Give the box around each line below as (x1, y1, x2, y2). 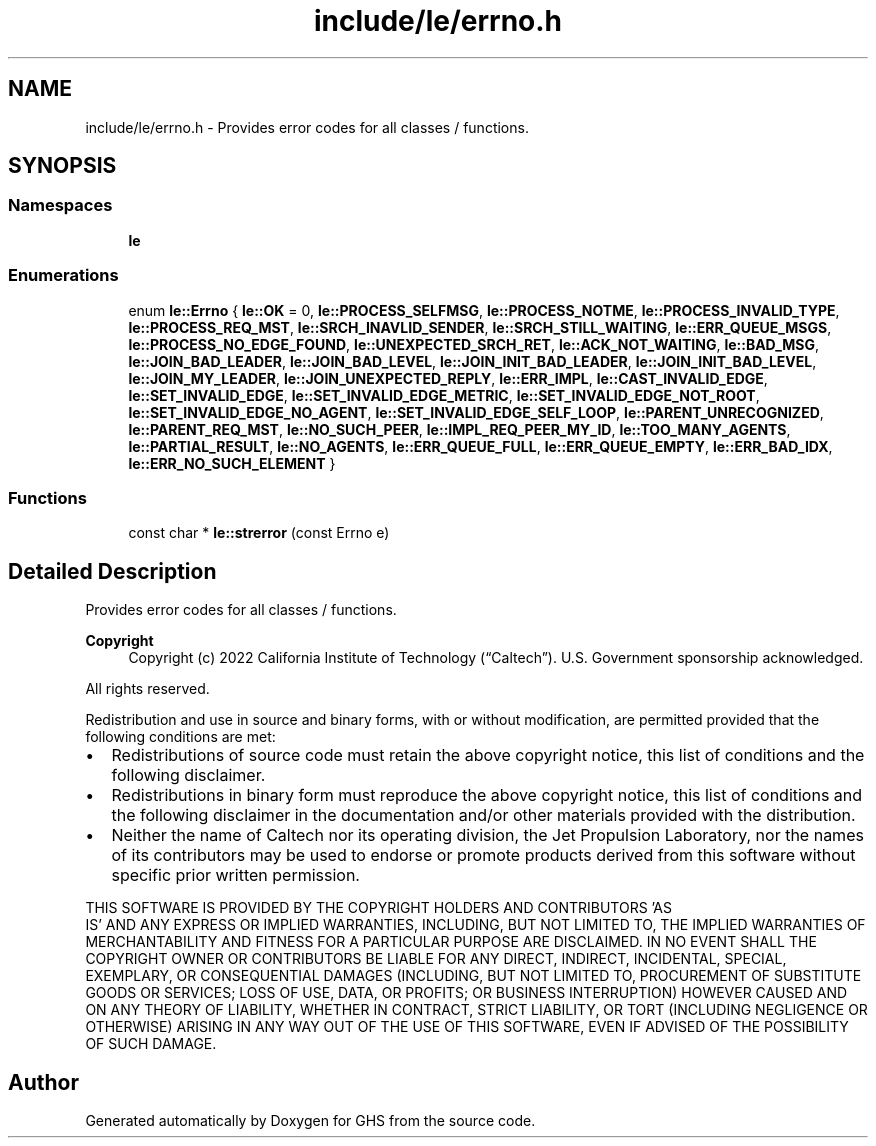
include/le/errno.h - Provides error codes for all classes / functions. (85, 118, 529, 136)
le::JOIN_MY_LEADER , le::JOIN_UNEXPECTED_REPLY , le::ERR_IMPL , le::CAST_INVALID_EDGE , (128, 369, 768, 387)
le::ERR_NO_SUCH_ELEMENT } (128, 454, 336, 472)
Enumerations (8, 265, 119, 286)
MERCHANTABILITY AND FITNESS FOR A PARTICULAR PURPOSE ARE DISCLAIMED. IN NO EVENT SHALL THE (85, 933, 817, 951)
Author (8, 1069, 79, 1095)
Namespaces (8, 195, 113, 216)
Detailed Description (8, 558, 217, 584)
